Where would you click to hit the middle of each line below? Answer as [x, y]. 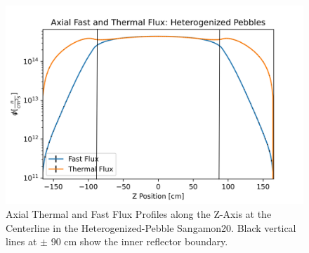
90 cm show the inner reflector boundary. [139, 241]
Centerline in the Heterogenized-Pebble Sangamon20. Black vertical [151, 227]
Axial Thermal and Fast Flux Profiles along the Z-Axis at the [139, 213]
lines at [21, 241]
